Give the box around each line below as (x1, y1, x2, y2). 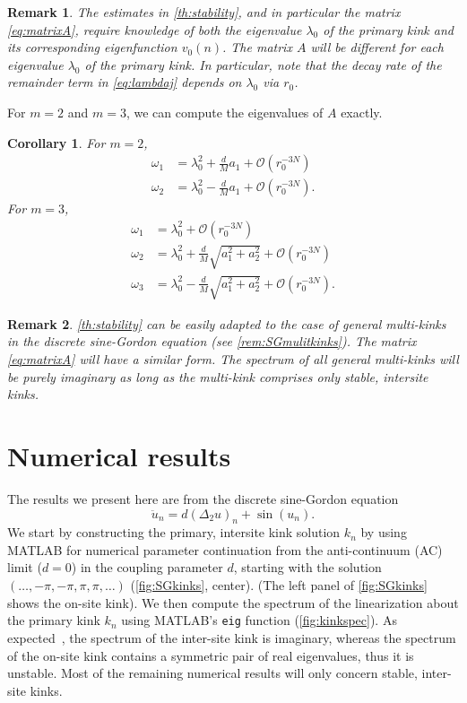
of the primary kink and (323, 20, 454, 39)
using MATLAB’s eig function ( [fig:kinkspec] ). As (121, 611, 397, 629)
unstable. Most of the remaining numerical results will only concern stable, (7, 664, 418, 682)
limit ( (7, 558, 42, 577)
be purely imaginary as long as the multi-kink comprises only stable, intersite (7, 367, 428, 386)
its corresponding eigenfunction (7, 38, 177, 56)
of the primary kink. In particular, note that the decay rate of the (84, 55, 442, 74)
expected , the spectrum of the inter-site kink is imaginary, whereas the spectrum (7, 628, 456, 647)
